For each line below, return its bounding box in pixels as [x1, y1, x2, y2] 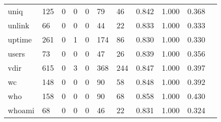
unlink [8, 20, 30, 31]
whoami [8, 104, 35, 116]
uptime [8, 34, 32, 45]
